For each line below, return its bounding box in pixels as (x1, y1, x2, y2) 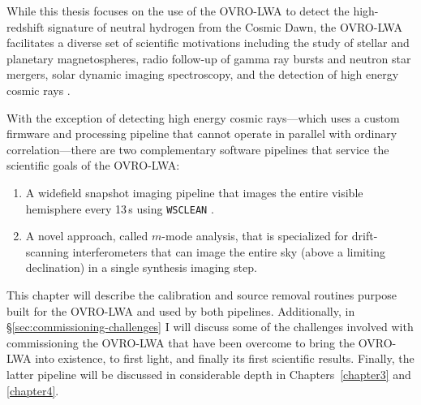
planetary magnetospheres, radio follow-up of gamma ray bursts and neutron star (6, 50, 411, 67)
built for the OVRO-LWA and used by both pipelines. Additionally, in (6, 302, 355, 319)
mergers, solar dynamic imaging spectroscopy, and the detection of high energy (6, 66, 399, 83)
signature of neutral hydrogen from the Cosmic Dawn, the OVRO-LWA (48, 18, 402, 35)
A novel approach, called (25, 227, 148, 244)
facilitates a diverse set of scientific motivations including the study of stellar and (6, 34, 410, 51)
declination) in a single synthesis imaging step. (25, 259, 257, 276)
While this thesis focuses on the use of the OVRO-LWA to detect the (6, 2, 350, 19)
